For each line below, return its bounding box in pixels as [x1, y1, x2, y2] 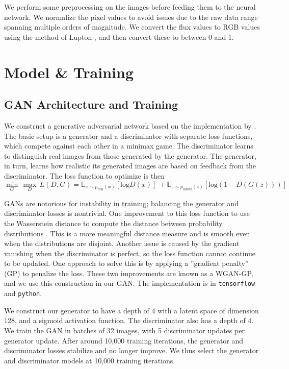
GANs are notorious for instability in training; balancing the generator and [4, 198, 239, 208]
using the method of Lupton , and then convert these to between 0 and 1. [4, 31, 234, 42]
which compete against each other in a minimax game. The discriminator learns [4, 140, 253, 151]
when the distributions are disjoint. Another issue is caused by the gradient [4, 238, 240, 249]
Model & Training [4, 61, 134, 82]
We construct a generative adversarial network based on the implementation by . [4, 120, 256, 131]
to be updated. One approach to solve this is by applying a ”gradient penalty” [4, 258, 249, 268]
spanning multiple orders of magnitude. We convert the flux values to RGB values [4, 21, 260, 32]
